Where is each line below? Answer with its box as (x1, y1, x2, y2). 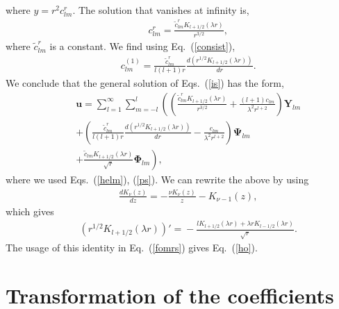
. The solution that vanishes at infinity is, (72, 3, 249, 17)
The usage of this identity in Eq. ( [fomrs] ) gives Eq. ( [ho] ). (6, 240, 258, 255)
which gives (6, 203, 54, 218)
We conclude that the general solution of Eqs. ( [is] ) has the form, (6, 76, 284, 90)
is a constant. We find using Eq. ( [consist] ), (49, 39, 235, 53)
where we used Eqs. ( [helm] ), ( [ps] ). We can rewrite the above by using (6, 172, 309, 186)
